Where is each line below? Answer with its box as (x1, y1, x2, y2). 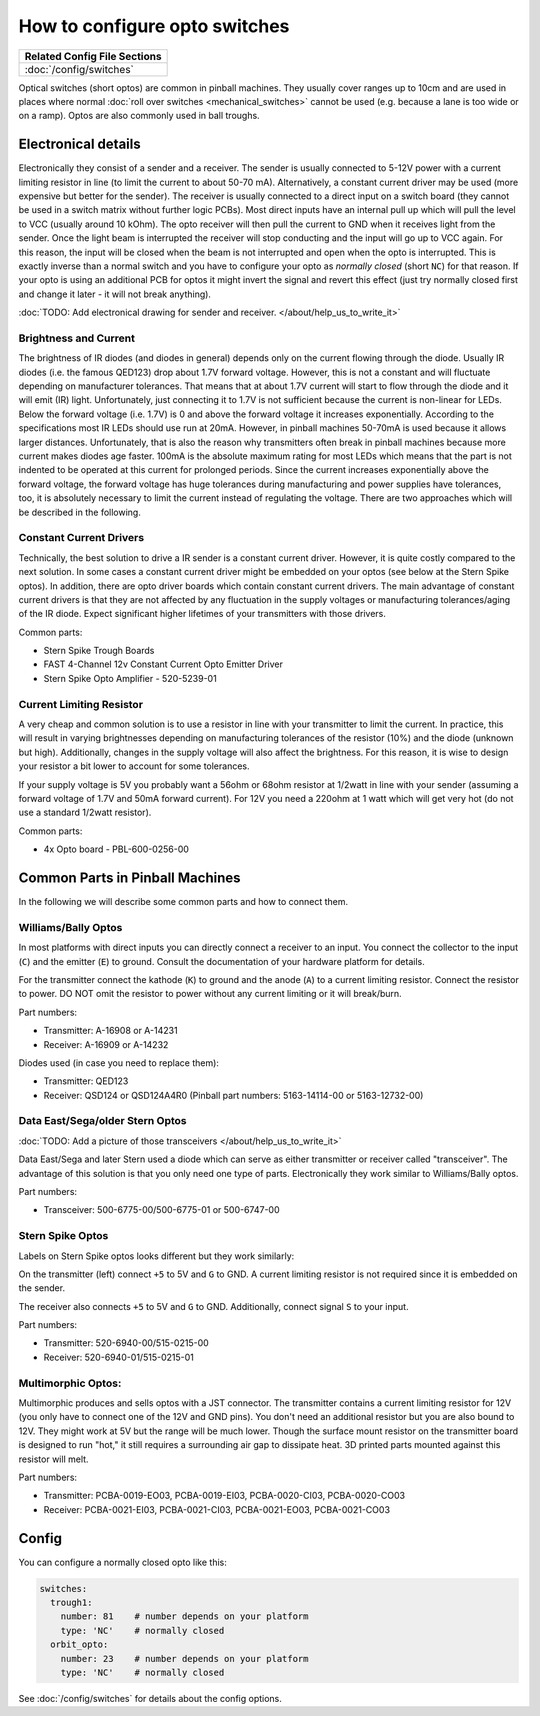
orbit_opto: (50, 1639, 109, 1650)
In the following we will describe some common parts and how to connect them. (18, 896, 349, 908)
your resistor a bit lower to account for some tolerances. (18, 760, 250, 772)
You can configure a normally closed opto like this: (18, 1556, 227, 1568)
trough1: (50, 1597, 93, 1609)
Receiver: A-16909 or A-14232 (43, 1038, 169, 1050)
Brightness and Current (18, 331, 135, 345)
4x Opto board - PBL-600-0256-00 (43, 843, 190, 855)
